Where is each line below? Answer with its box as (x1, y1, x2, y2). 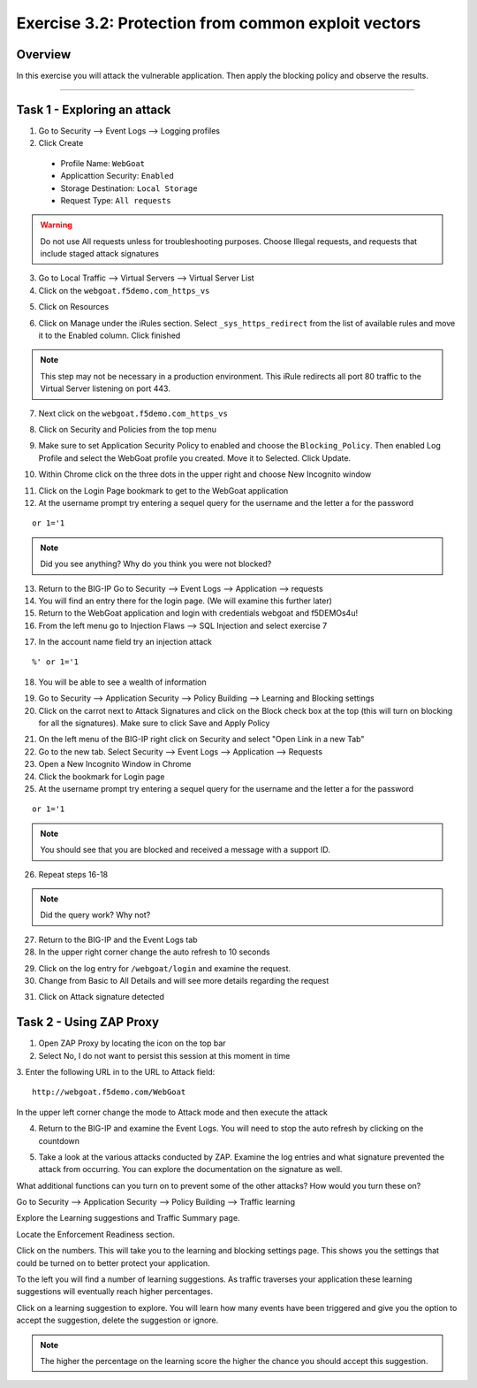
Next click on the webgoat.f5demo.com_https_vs (38, 408, 229, 418)
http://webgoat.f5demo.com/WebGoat (32, 1087, 186, 1097)
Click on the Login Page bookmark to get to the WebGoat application (38, 485, 289, 495)
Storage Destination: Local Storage (60, 182, 198, 194)
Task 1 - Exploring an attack (16, 102, 171, 117)
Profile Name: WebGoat (60, 157, 146, 168)
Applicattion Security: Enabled (60, 171, 174, 181)
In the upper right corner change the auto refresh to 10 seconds (38, 947, 270, 957)
